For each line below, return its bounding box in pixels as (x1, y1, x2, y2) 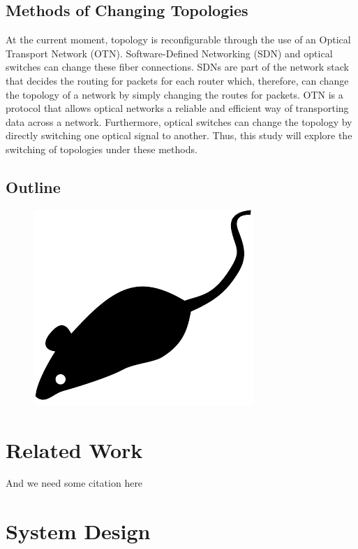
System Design (6, 517, 151, 546)
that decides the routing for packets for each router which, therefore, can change (6, 73, 349, 87)
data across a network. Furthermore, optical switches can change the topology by (6, 114, 352, 129)
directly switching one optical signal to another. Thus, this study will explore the (6, 128, 352, 143)
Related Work (6, 435, 143, 464)
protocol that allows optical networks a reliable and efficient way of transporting (6, 101, 349, 115)
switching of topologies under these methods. (6, 141, 197, 156)
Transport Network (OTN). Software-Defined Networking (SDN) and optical (6, 45, 333, 60)
